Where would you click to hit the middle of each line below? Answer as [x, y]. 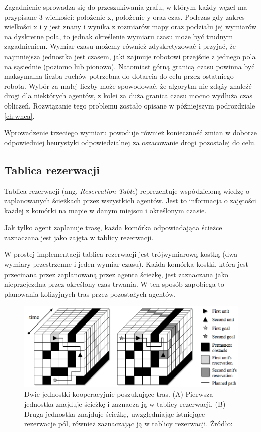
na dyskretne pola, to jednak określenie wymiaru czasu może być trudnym [119, 36]
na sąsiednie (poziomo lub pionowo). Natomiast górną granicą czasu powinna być [129, 66]
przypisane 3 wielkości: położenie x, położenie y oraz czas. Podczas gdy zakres [124, 16]
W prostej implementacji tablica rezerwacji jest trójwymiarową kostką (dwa [121, 254]
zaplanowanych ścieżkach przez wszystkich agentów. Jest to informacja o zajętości [130, 201]
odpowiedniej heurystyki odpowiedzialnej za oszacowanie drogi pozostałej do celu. [130, 142]
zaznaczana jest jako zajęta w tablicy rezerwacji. [79, 237]
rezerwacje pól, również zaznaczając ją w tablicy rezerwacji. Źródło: [128, 424]
